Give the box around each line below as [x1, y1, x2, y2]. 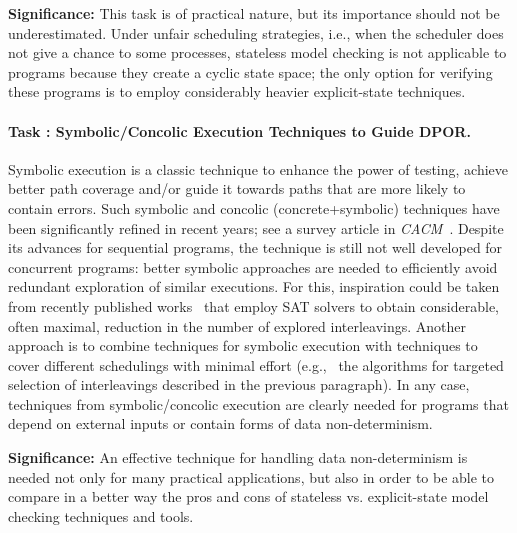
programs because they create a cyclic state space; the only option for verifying [8, 61, 493, 82]
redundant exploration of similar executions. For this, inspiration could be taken [8, 276, 500, 297]
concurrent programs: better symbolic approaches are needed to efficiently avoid [8, 256, 498, 277]
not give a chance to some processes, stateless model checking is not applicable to [8, 42, 507, 63]
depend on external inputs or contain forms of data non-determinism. [8, 413, 433, 434]
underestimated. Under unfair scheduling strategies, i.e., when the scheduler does [8, 22, 504, 43]
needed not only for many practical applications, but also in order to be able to [8, 466, 495, 487]
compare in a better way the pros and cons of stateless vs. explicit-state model [8, 486, 489, 507]
